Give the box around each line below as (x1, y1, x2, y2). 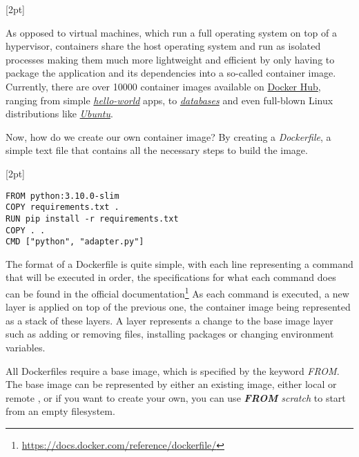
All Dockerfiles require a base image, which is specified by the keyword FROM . (6, 363, 340, 378)
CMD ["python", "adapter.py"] (6, 237, 144, 247)
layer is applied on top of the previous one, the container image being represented (6, 300, 351, 314)
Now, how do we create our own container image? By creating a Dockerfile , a (6, 129, 331, 144)
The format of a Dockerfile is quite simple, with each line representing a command (6, 256, 353, 271)
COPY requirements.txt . (6, 202, 119, 213)
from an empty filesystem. (6, 404, 115, 418)
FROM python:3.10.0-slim (6, 191, 119, 201)
